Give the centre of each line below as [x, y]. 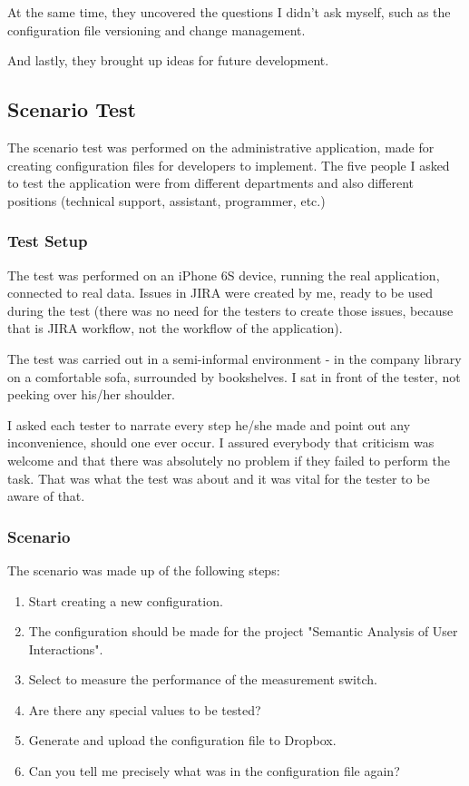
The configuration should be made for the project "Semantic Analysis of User [243, 631]
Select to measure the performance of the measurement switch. [203, 679]
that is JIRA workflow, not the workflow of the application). [175, 328]
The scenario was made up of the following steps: [144, 570]
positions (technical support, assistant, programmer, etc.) [166, 200]
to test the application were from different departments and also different [211, 183]
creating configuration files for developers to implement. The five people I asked [229, 165]
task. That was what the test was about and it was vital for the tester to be [219, 478]
